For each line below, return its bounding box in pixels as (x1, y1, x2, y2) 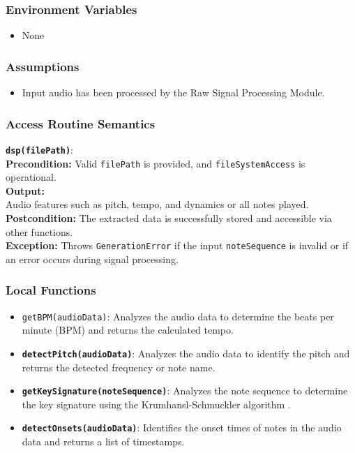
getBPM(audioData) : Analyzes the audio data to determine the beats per (22, 309, 334, 323)
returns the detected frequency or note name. (22, 359, 216, 374)
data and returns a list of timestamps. (22, 434, 185, 448)
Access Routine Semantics (6, 114, 156, 132)
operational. (6, 170, 56, 184)
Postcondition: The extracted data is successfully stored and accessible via (6, 210, 332, 225)
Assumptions (6, 57, 80, 75)
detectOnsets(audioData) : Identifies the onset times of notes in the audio (22, 420, 342, 435)
